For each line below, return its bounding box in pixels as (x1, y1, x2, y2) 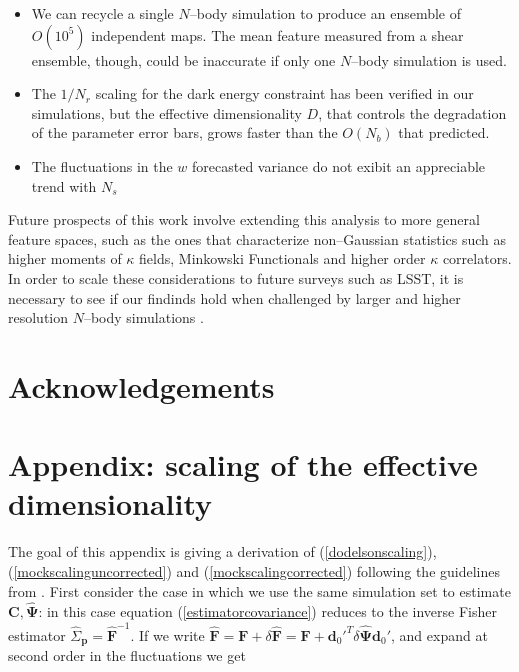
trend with (31, 175, 97, 196)
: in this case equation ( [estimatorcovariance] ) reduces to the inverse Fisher (38, 601, 497, 622)
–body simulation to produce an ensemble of (189, 3, 462, 23)
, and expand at (390, 624, 488, 645)
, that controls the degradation (318, 102, 507, 123)
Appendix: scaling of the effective (8, 444, 478, 485)
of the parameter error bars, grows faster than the (31, 122, 338, 143)
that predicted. (398, 122, 490, 143)
